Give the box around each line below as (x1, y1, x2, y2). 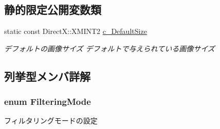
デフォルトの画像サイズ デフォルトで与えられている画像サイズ (4, 43, 215, 53)
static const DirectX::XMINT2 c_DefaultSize (4, 26, 147, 36)
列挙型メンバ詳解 (4, 68, 90, 84)
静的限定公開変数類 (4, 2, 101, 17)
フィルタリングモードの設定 (4, 115, 98, 126)
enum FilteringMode (4, 95, 91, 108)
